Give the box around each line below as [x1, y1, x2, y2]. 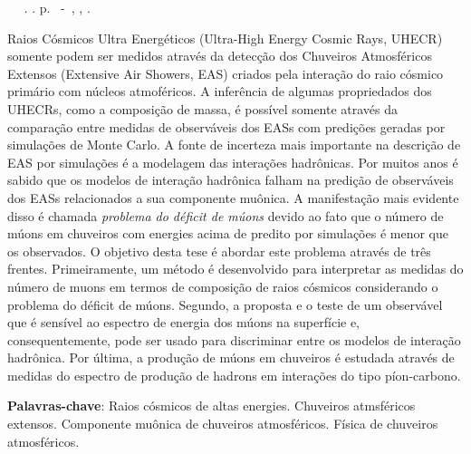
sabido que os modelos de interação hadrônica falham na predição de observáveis [7, 170, 454, 189]
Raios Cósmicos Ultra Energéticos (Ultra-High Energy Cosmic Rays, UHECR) [7, 28, 443, 47]
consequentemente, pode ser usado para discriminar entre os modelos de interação [7, 330, 461, 349]
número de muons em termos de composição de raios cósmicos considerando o [7, 276, 438, 295]
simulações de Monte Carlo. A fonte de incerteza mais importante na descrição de [7, 135, 461, 154]
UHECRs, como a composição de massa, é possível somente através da [7, 99, 399, 118]
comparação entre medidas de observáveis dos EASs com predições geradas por [7, 117, 446, 136]
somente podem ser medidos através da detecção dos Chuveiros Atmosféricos [7, 46, 432, 65]
